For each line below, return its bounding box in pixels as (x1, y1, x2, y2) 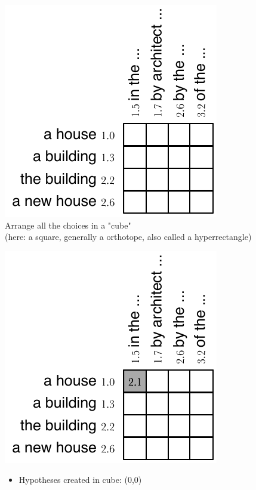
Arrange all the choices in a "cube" (5, 218, 131, 231)
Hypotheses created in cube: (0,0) (18, 473, 142, 486)
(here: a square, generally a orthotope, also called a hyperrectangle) (5, 230, 252, 243)
